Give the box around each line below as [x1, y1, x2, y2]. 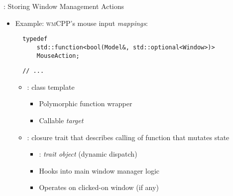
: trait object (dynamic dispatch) [39, 149, 137, 159]
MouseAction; [36, 52, 80, 59]
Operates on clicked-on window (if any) [39, 182, 159, 193]
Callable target [39, 115, 84, 125]
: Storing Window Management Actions [3, 1, 124, 11]
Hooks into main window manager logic [39, 165, 160, 176]
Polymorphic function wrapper [39, 98, 132, 109]
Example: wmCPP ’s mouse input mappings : [15, 17, 148, 28]
